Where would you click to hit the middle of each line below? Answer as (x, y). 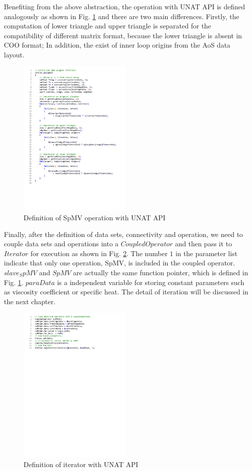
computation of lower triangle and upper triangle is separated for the (108, 26)
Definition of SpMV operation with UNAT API (95, 217)
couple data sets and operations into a (61, 244)
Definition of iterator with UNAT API (81, 464)
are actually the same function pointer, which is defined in (161, 272)
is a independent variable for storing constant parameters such (151, 282)
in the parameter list (206, 253)
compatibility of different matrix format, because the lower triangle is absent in (123, 35)
